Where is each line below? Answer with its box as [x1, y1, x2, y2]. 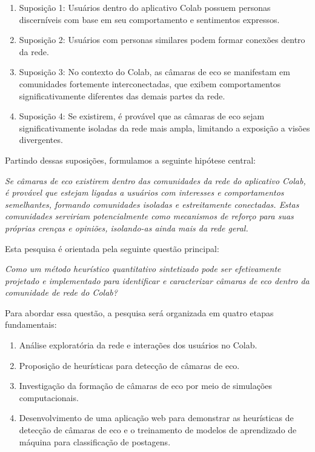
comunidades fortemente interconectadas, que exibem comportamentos [19, 77, 281, 90]
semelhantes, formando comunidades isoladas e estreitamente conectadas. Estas [5, 198, 299, 210]
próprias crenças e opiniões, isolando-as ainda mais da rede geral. [5, 221, 248, 234]
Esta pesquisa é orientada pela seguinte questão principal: [5, 242, 219, 254]
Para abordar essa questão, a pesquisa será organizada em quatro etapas [5, 306, 274, 319]
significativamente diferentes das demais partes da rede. [19, 89, 225, 102]
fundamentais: [5, 318, 57, 331]
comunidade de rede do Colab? [5, 286, 118, 299]
